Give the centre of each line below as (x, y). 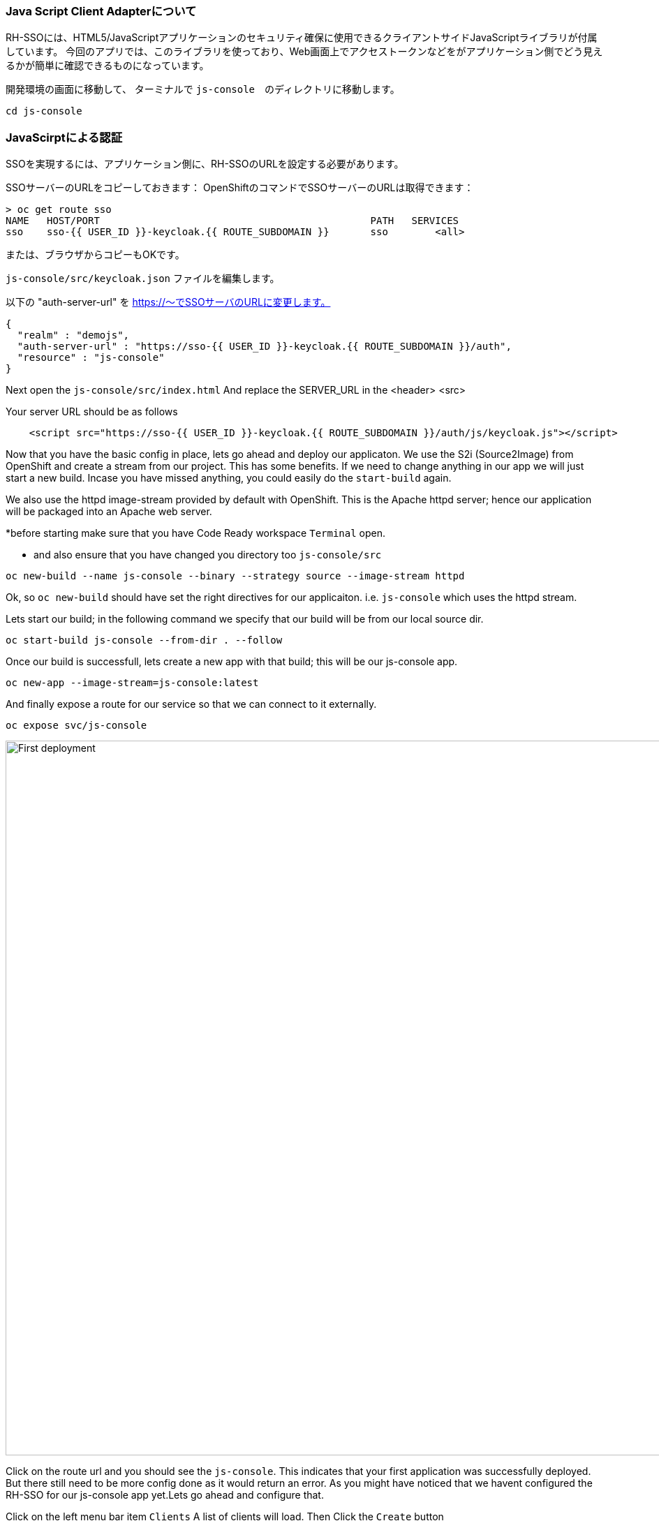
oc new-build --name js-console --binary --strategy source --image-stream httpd (235, 576)
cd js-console (44, 111)
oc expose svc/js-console (76, 726)
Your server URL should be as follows (92, 412)
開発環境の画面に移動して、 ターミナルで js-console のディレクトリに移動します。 (203, 89)
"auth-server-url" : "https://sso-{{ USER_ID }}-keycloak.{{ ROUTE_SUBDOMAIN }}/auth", (264, 347)
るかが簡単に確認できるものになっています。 (108, 66)
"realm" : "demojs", (73, 335)
